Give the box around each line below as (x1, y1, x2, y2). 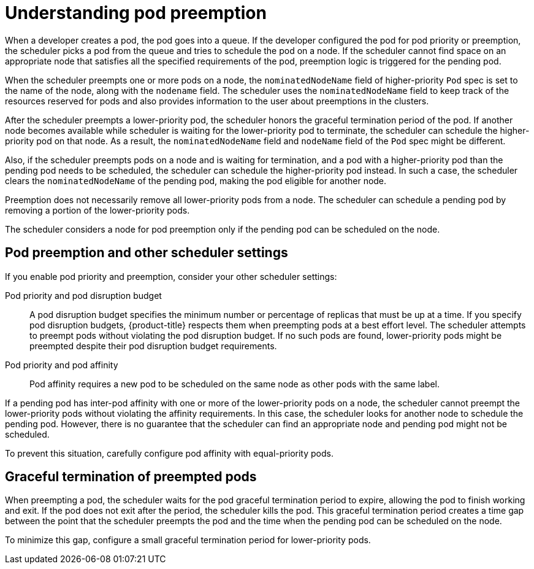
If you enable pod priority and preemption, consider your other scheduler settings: (5, 271, 337, 282)
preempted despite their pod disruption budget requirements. (29, 340, 277, 351)
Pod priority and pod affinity (5, 359, 118, 370)
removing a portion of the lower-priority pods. (5, 204, 190, 215)
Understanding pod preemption (5, 2, 267, 23)
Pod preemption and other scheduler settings (5, 245, 288, 261)
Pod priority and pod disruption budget (5, 290, 162, 301)
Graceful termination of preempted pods (5, 469, 257, 485)
